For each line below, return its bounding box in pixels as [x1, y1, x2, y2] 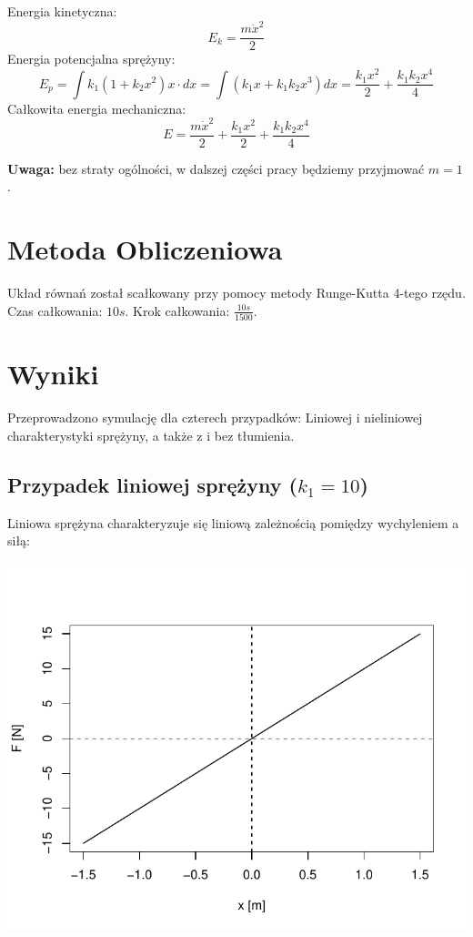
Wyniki [7, 355, 99, 392]
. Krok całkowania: [125, 300, 230, 320]
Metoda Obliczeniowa [7, 230, 283, 268]
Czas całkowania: [7, 300, 103, 320]
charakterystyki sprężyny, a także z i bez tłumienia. [7, 425, 295, 444]
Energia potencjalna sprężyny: [7, 49, 176, 68]
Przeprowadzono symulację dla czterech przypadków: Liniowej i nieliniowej [7, 408, 423, 427]
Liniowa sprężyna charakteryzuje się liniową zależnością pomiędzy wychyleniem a [7, 513, 459, 532]
